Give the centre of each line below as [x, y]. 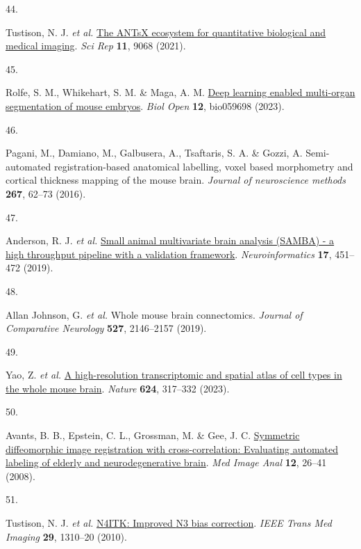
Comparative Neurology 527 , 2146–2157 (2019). [106, 328]
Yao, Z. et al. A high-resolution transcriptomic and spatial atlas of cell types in [174, 375]
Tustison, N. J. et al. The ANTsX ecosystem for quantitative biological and [166, 32]
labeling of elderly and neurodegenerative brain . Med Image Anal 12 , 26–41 [166, 462]
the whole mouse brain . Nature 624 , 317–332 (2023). [118, 388]
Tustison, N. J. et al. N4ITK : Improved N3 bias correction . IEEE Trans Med [169, 523]
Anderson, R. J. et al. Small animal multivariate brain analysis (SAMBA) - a [170, 240]
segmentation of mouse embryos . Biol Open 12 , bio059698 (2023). [145, 105]
